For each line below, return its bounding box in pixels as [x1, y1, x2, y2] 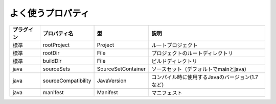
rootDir [42, 49, 60, 56]
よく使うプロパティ [9, 8, 89, 19]
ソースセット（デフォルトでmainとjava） [151, 65, 250, 72]
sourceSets [42, 65, 71, 72]
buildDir [42, 57, 62, 64]
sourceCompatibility [42, 77, 91, 84]
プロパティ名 [42, 30, 74, 37]
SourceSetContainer [97, 65, 146, 72]
